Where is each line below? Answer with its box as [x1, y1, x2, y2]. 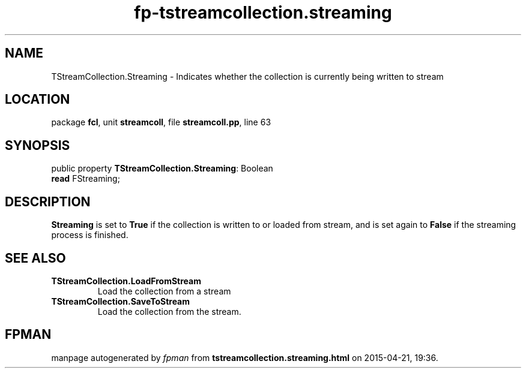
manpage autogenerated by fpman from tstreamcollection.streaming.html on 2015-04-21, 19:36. [51, 352, 438, 363]
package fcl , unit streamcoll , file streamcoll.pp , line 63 [51, 117, 271, 128]
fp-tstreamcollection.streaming [134, 2, 392, 23]
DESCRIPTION [5, 194, 91, 209]
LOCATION [5, 92, 70, 107]
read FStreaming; [51, 173, 120, 184]
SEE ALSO [5, 250, 66, 266]
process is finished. [51, 230, 128, 240]
